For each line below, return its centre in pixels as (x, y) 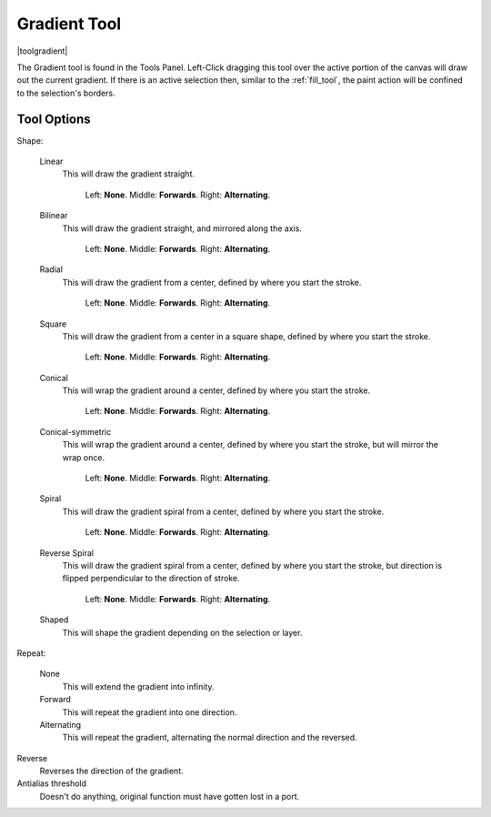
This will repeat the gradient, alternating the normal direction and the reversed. (210, 738)
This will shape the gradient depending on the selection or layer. (182, 632)
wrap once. (83, 457)
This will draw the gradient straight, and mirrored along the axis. (182, 228)
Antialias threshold (51, 783)
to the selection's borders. (66, 93)
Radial (51, 269)
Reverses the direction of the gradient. (111, 771)
